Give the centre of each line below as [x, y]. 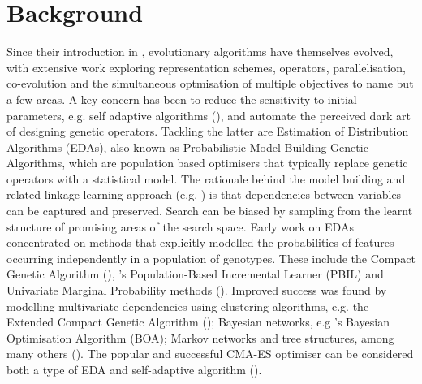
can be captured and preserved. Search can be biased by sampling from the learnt [210, 211]
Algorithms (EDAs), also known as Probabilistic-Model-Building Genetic [187, 147]
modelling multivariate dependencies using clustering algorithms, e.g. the [188, 306]
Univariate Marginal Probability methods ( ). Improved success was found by [197, 290]
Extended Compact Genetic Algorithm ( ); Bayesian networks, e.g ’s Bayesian [198, 322]
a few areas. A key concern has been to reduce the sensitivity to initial [182, 99]
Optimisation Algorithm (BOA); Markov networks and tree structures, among [200, 337]
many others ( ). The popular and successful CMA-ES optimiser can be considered [210, 354]
